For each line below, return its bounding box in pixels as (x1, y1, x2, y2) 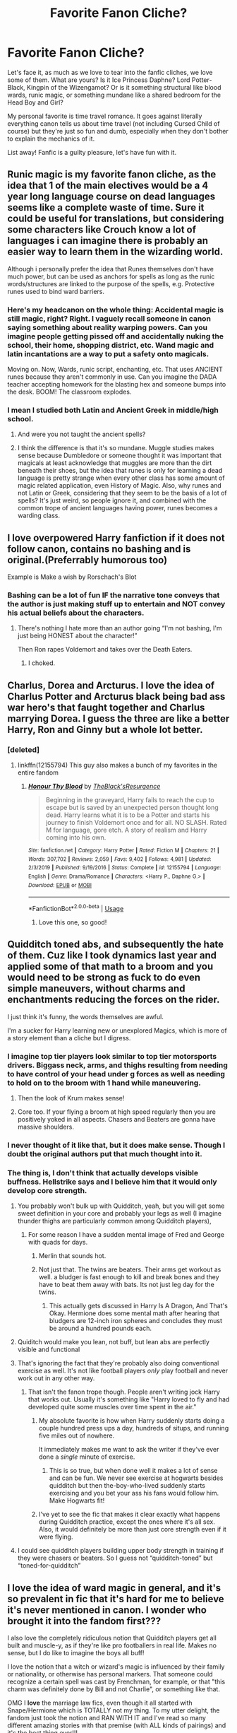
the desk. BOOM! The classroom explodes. (7, 387, 132, 396)
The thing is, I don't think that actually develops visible (7, 1168, 199, 1178)
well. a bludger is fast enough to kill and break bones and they (38, 1273, 220, 1281)
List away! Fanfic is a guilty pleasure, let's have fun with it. (7, 148, 177, 156)
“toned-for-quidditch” (17, 1561, 81, 1570)
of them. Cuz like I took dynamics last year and (7, 949, 217, 962)
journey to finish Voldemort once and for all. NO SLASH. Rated (45, 818, 227, 827)
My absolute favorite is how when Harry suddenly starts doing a (38, 1416, 225, 1425)
